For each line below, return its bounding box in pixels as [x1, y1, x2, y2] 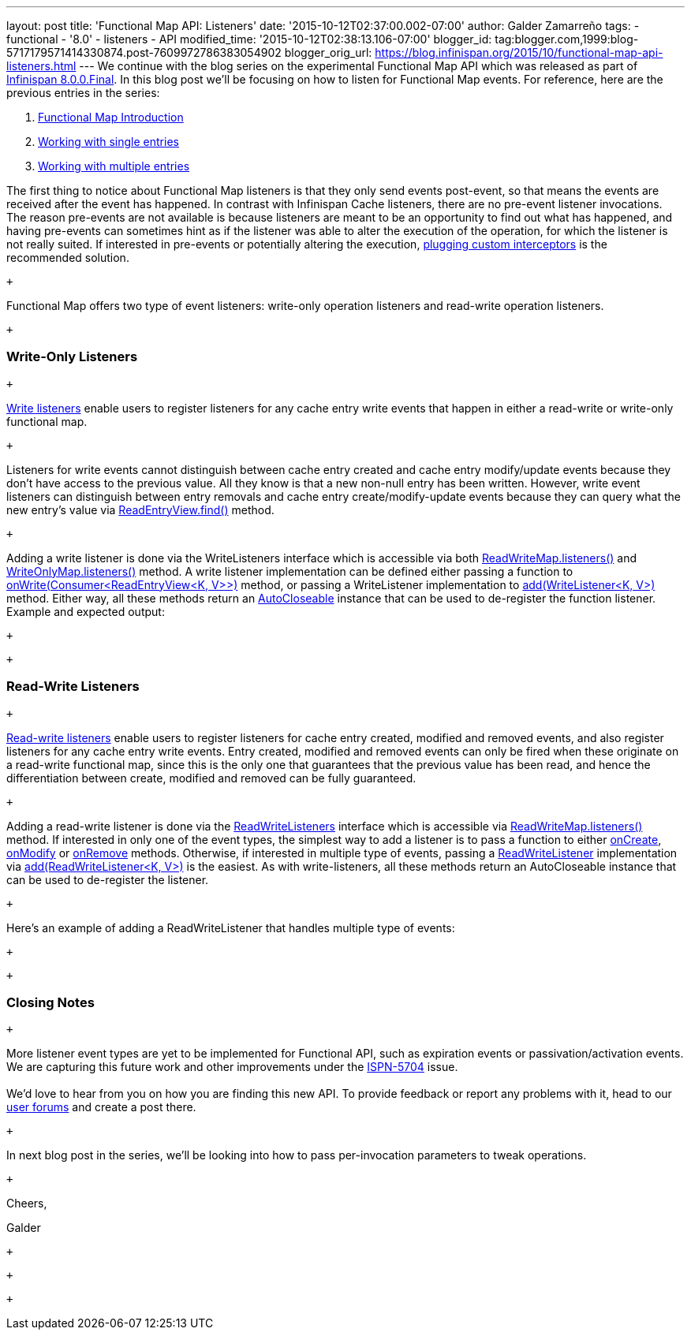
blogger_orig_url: [284, 46, 372, 59]
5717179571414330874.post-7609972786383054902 [6, 46, 282, 59]
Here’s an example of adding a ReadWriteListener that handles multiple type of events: [6, 920, 455, 935]
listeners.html [6, 59, 77, 73]
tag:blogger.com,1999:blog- [495, 32, 639, 46]
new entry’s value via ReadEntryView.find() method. [6, 502, 275, 517]
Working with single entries [38, 135, 179, 148]
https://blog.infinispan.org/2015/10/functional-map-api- [375, 46, 663, 59]
